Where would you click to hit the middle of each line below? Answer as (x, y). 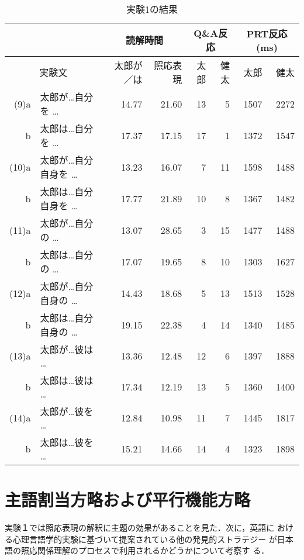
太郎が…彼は (67, 349)
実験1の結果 (152, 9)
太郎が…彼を (67, 411)
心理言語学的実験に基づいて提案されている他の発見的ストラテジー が (145, 539)
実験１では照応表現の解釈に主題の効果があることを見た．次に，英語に (140, 528)
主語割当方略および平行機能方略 (128, 499)
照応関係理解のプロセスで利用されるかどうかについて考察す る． (145, 550)
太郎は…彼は (67, 380)
